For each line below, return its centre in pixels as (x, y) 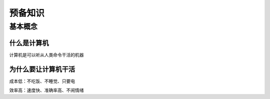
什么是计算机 (29, 43)
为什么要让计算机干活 (42, 69)
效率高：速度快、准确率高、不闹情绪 (46, 90)
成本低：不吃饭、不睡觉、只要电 (42, 81)
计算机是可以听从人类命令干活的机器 (46, 54)
